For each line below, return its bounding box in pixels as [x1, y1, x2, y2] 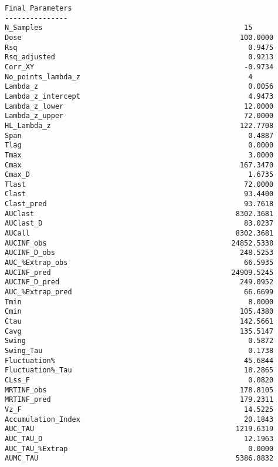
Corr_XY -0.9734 [5, 62, 274, 71]
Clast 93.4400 [5, 190, 274, 199]
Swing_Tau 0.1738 [5, 346, 274, 355]
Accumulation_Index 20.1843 [5, 415, 274, 424]
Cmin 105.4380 [5, 307, 274, 316]
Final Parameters [5, 4, 72, 12]
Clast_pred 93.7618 [5, 200, 274, 209]
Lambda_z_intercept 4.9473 [5, 92, 274, 100]
